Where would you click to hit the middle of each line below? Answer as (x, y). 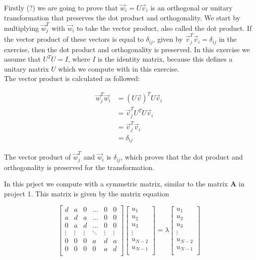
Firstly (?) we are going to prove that (61, 7)
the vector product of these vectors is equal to (74, 39)
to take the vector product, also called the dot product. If (164, 28)
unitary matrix (27, 68)
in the (228, 39)
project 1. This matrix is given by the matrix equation (87, 193)
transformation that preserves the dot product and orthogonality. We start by (122, 17)
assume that (23, 59)
